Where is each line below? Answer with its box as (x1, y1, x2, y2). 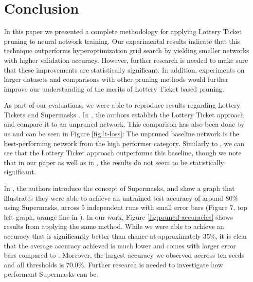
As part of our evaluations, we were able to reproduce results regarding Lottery (4, 100, 240, 110)
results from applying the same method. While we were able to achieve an (4, 221, 224, 231)
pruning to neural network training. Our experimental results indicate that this (4, 36, 240, 46)
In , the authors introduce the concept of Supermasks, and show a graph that (4, 183, 235, 193)
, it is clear (216, 231, 248, 241)
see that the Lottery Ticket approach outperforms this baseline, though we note (4, 148, 242, 158)
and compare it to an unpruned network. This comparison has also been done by (4, 119, 245, 129)
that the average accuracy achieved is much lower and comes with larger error (4, 240, 236, 250)
